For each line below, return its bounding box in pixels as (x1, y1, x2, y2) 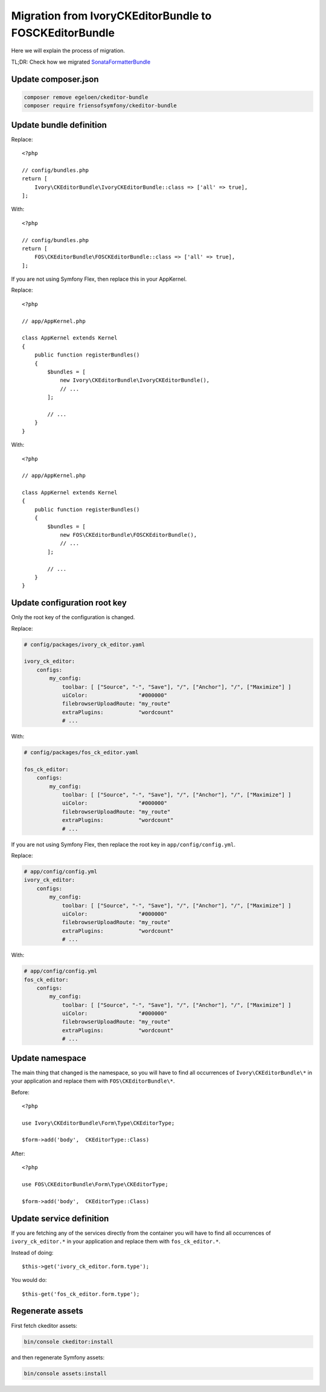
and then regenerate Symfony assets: (11, 1353, 105, 1361)
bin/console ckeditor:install (24, 1338, 113, 1345)
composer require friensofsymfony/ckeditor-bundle (24, 102, 177, 109)
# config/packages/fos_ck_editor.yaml (24, 749, 139, 756)
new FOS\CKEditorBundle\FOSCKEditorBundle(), (60, 531, 197, 539)
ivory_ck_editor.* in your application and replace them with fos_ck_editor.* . (11, 1238, 220, 1245)
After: (11, 1150, 25, 1157)
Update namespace (11, 1053, 87, 1063)
